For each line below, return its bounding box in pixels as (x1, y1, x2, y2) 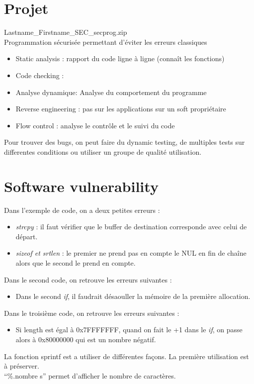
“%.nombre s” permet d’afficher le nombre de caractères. (4, 370, 176, 381)
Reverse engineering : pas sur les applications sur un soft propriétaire (15, 103, 226, 114)
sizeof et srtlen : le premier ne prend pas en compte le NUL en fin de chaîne (15, 248, 247, 258)
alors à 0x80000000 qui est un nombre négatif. (15, 334, 156, 344)
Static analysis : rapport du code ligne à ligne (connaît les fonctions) (15, 53, 225, 64)
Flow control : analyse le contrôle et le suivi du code (15, 120, 175, 130)
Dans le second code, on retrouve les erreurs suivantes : (4, 274, 172, 285)
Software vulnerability (4, 176, 159, 196)
